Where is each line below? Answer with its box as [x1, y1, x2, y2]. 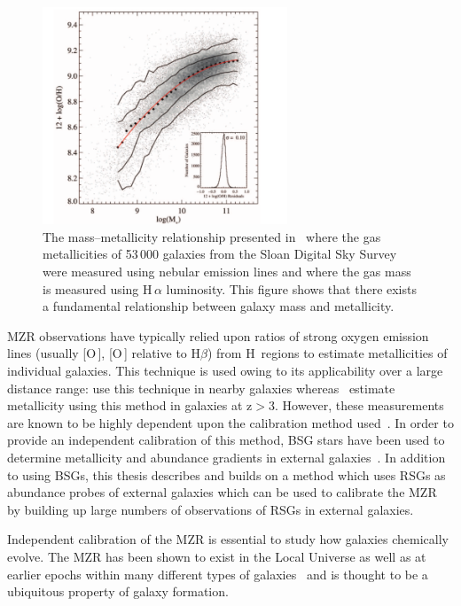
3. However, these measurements [269, 396, 444, 415]
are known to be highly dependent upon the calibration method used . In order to [7, 413, 454, 431]
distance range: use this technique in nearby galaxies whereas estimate [7, 378, 395, 397]
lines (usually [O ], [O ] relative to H [7, 344, 200, 362]
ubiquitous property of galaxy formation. [7, 582, 229, 601]
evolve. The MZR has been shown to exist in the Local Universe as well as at [7, 547, 426, 565]
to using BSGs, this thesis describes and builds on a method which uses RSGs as [7, 465, 446, 484]
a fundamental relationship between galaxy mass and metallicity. [43, 297, 395, 315]
